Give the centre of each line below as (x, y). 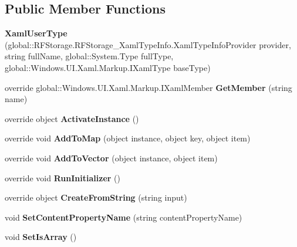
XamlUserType (36, 33)
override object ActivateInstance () (72, 118)
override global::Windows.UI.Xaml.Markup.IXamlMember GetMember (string (148, 87)
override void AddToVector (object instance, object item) (111, 158)
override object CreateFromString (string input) (96, 197)
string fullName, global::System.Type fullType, (89, 56)
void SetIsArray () (41, 237)
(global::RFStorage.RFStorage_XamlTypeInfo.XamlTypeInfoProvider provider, (148, 44)
